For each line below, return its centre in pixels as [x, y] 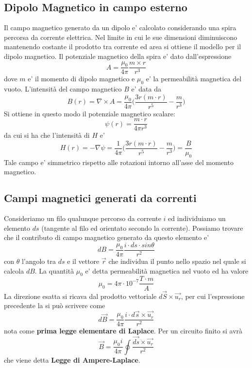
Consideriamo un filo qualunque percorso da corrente [83, 218]
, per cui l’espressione [213, 296]
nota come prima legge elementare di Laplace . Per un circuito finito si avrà [123, 331]
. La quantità [54, 270]
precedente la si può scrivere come [55, 305]
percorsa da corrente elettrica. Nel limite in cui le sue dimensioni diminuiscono [121, 37]
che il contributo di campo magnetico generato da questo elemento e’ [107, 237]
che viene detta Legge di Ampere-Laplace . [72, 359]
